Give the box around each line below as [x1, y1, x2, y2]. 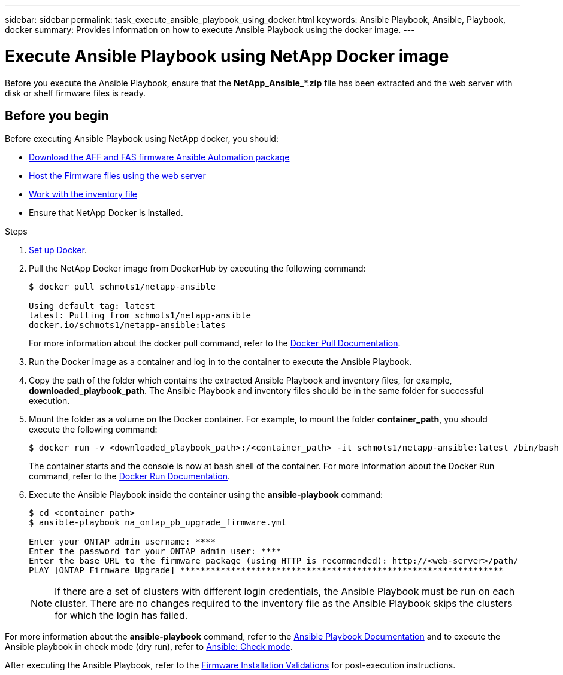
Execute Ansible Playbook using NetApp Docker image [5, 45, 449, 66]
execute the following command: [29, 424, 158, 435]
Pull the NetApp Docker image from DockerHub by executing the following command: [29, 263, 366, 274]
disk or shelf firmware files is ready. [5, 87, 146, 98]
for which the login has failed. [55, 609, 188, 622]
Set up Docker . [29, 245, 87, 256]
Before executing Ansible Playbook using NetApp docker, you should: [5, 133, 279, 144]
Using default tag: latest [29, 301, 155, 311]
